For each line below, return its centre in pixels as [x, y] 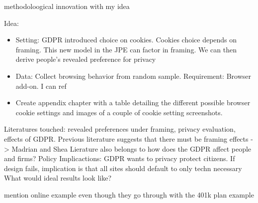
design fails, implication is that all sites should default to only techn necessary [123, 168]
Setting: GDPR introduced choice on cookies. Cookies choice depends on [126, 40]
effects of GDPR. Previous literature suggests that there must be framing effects [126, 138]
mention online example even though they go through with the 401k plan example [129, 194]
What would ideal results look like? [58, 178]
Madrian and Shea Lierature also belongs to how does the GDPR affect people [131, 148]
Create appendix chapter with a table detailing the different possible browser [133, 102]
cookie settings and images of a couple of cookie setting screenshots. [119, 112]
